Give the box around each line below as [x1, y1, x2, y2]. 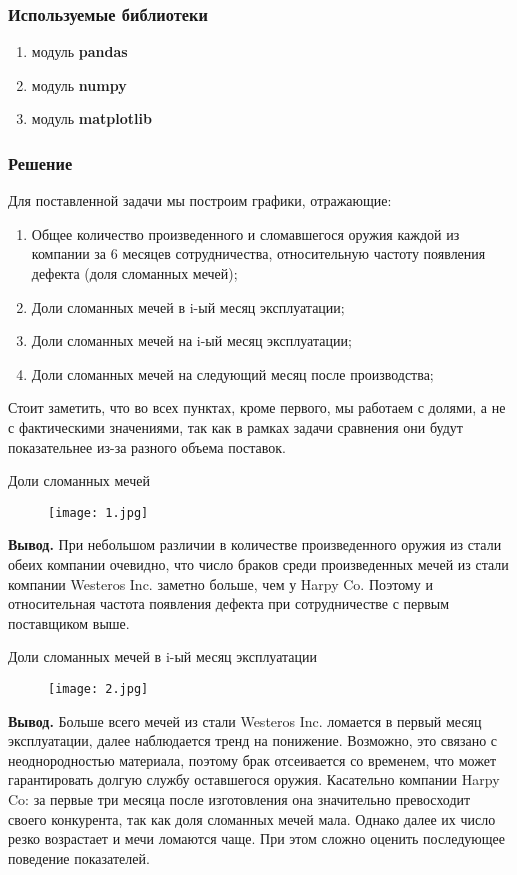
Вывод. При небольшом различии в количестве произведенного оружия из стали [8, 534, 502, 555]
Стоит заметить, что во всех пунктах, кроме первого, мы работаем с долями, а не [8, 397, 506, 418]
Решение [8, 150, 73, 175]
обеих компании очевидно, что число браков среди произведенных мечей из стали [8, 554, 509, 574]
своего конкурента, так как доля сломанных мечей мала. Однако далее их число [8, 808, 496, 829]
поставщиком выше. [8, 612, 130, 633]
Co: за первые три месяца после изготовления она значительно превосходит [8, 789, 471, 809]
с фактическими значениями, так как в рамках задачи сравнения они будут [8, 416, 463, 437]
